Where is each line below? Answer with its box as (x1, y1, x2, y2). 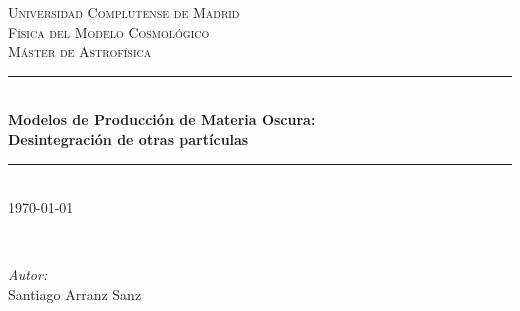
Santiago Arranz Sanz (8, 283, 142, 304)
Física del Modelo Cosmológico (8, 21, 210, 42)
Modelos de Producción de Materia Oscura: (8, 109, 316, 130)
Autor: (8, 264, 48, 285)
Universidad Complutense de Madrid (8, 2, 240, 22)
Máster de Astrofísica (8, 41, 152, 62)
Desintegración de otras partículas (8, 128, 249, 149)
